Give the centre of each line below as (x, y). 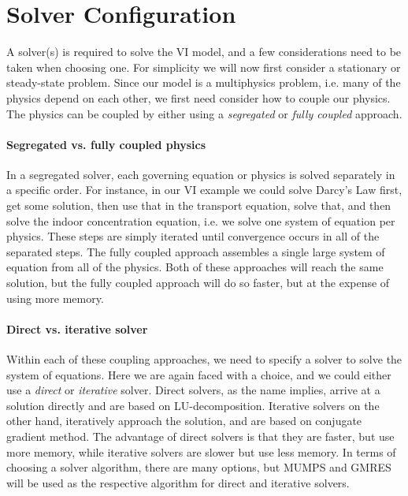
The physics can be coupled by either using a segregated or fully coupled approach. (204, 113)
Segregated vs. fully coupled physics (106, 144)
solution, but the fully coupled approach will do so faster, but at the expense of (198, 283)
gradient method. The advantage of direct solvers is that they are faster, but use (200, 436)
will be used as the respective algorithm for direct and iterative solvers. (178, 482)
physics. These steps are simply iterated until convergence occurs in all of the (193, 236)
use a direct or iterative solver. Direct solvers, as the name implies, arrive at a (193, 390)
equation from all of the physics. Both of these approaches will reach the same (195, 267)
